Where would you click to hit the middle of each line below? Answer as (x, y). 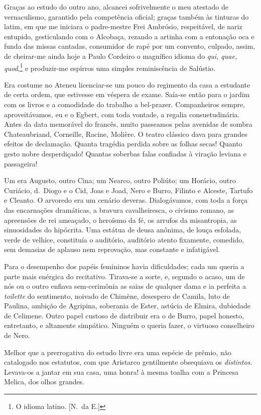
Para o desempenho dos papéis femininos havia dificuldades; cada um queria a (124, 266)
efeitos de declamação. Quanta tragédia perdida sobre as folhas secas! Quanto (123, 144)
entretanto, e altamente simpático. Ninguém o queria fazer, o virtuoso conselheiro (129, 325)
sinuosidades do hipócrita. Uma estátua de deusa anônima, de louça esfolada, (123, 230)
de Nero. (17, 335)
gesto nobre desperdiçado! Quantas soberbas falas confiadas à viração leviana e (125, 153)
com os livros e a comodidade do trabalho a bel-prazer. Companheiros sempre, (125, 104)
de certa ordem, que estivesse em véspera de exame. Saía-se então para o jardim (127, 94)
